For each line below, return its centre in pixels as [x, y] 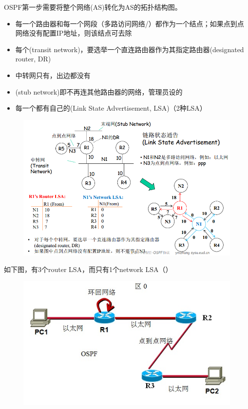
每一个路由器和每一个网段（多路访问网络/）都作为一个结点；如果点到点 [130, 23]
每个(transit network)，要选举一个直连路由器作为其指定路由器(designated [130, 49]
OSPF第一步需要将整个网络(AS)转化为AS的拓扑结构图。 [93, 7]
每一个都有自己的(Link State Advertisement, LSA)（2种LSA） [111, 108]
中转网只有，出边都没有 [53, 75]
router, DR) [33, 59]
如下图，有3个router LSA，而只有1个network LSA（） [88, 269]
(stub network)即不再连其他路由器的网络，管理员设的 [99, 91]
